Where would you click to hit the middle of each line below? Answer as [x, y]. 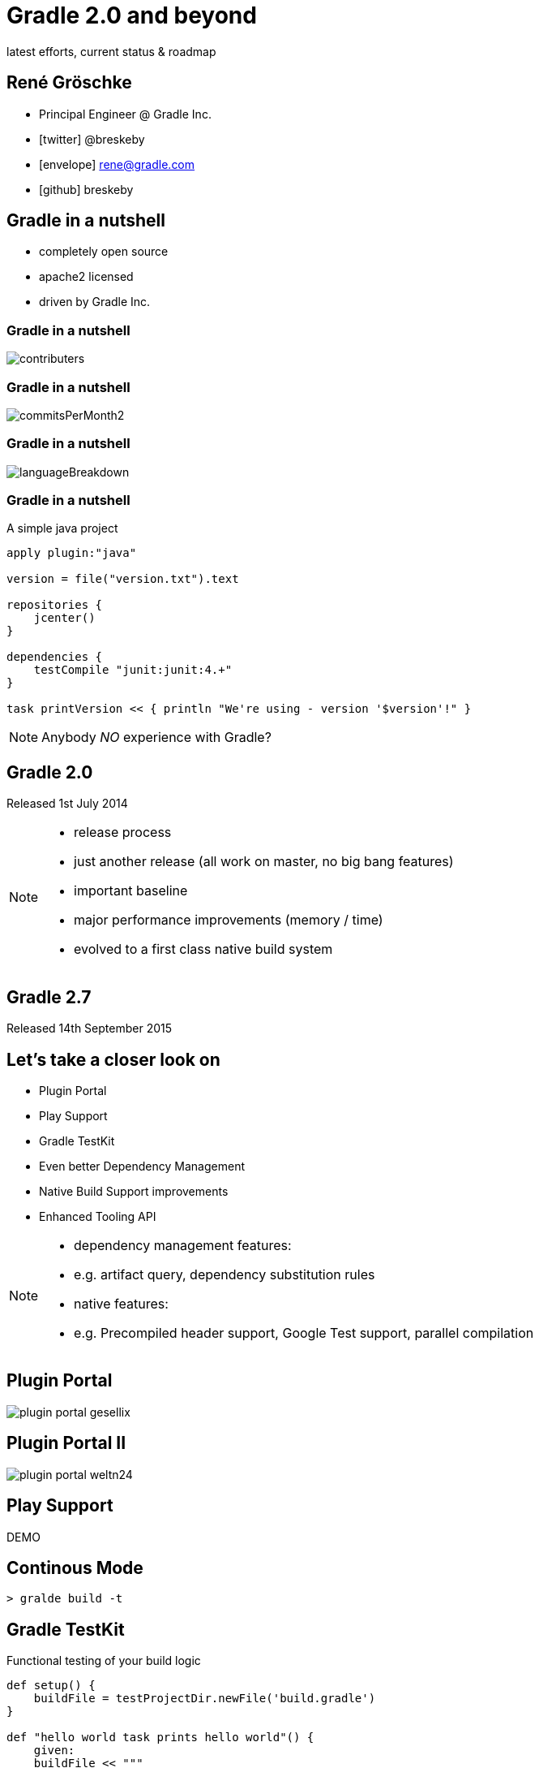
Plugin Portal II [66, 1443]
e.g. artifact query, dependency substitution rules [225, 1274]
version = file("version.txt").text [123, 579]
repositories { [55, 605]
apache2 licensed [86, 277]
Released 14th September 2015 [90, 1028]
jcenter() [64, 618]
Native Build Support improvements [134, 1191]
